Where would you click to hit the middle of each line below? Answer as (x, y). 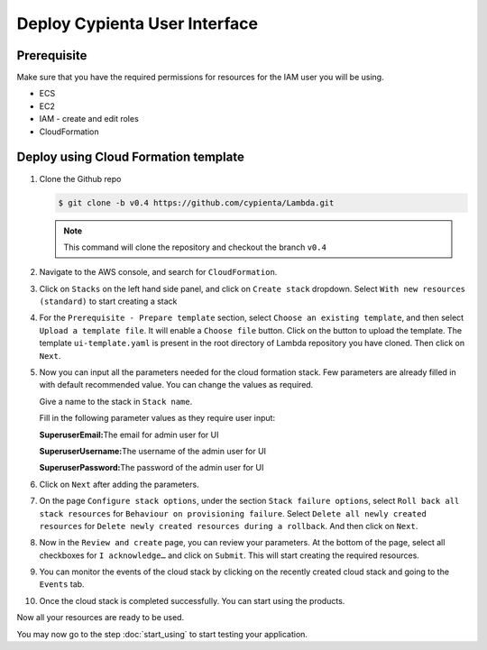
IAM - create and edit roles (89, 119)
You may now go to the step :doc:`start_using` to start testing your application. (162, 634)
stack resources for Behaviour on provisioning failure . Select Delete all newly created (233, 513)
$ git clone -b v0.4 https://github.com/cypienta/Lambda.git (196, 202)
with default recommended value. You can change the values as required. (176, 385)
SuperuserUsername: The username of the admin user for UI (152, 451)
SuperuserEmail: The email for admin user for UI (129, 435)
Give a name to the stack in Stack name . (116, 401)
